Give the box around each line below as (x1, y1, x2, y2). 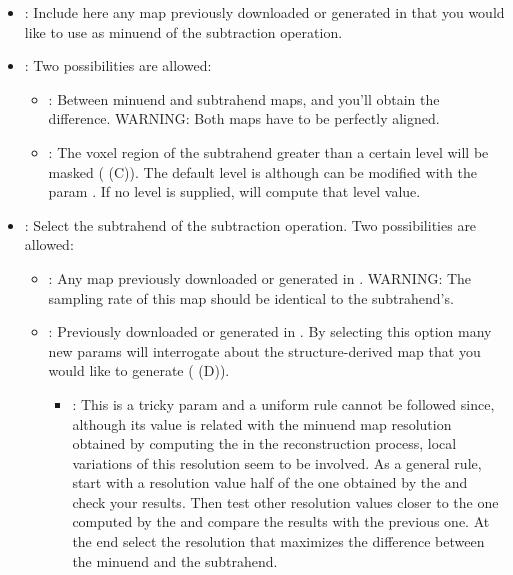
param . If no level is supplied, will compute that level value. (48, 181, 421, 202)
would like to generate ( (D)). (48, 360, 230, 381)
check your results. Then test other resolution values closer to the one (72, 491, 499, 512)
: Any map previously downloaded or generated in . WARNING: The (48, 267, 472, 288)
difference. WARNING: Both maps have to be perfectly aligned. (48, 108, 440, 129)
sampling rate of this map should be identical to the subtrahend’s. (48, 287, 454, 308)
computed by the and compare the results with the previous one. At (72, 511, 490, 532)
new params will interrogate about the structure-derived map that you (48, 340, 481, 361)
